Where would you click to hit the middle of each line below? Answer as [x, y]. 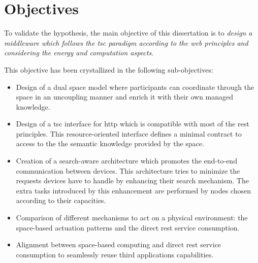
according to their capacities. [61, 200]
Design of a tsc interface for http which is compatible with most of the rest [133, 124]
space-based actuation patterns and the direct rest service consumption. [128, 227]
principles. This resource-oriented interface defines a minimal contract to [129, 133]
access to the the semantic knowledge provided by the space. [110, 143]
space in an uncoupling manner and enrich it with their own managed [125, 97]
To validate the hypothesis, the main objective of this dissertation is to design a [128, 33]
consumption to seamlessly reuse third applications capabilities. [115, 254]
